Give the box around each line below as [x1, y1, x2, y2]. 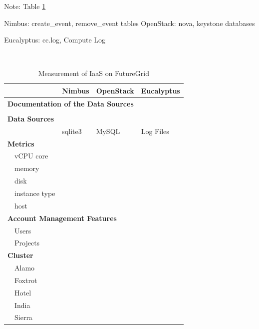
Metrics [7, 138, 34, 148]
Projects [14, 237, 40, 248]
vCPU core [14, 150, 48, 161]
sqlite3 [62, 125, 82, 136]
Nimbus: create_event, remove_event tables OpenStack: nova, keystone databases [4, 17, 255, 28]
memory [14, 163, 39, 173]
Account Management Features [7, 212, 117, 223]
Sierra [14, 312, 32, 322]
